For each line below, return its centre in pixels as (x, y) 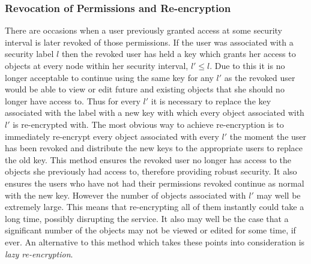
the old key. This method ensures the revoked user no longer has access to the (148, 159)
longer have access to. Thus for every (73, 100)
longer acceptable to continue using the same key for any (109, 77)
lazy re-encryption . (39, 253)
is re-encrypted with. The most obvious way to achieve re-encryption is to (148, 124)
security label (29, 54)
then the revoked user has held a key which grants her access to (179, 54)
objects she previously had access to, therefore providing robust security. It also (151, 171)
